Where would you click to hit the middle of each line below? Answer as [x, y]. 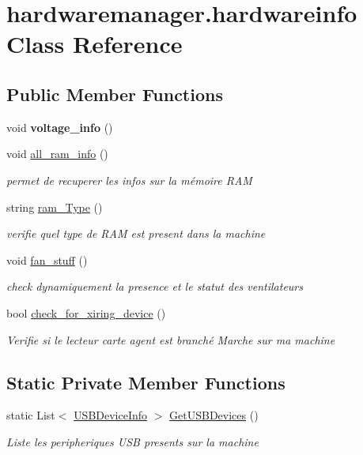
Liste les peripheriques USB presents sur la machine [132, 441]
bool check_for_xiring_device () [86, 312]
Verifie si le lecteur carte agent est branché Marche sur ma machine [171, 339]
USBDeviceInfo [111, 415]
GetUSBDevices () [214, 415]
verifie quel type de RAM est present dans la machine [136, 233]
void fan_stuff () [47, 259]
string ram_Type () [55, 207]
